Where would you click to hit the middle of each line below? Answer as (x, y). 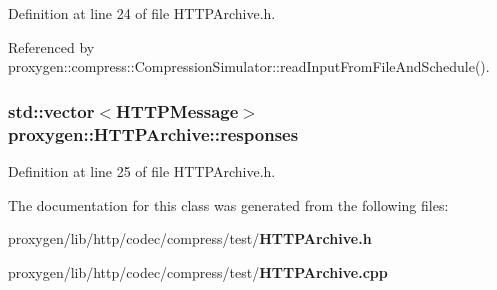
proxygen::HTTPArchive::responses (153, 133)
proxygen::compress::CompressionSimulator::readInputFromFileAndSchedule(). (249, 66)
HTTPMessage (177, 110)
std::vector (51, 110)
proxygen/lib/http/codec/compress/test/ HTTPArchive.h (190, 238)
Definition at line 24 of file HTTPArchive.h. (142, 13)
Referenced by (51, 46)
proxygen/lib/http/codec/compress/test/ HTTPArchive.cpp (198, 271)
